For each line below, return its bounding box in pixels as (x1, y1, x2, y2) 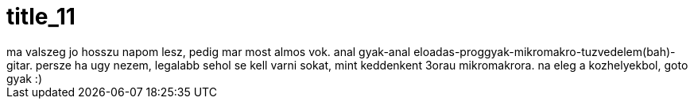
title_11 (6, 3, 76, 30)
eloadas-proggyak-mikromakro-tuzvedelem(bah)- (413, 44, 676, 58)
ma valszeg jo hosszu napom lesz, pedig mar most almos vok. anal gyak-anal (6, 44, 411, 58)
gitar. (6, 58, 33, 72)
